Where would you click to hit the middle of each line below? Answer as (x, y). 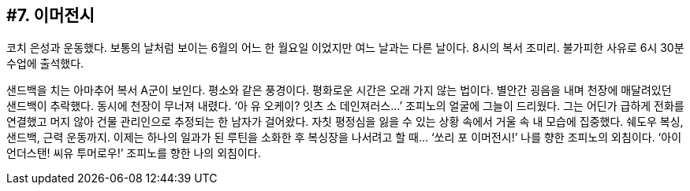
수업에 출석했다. (45, 64)
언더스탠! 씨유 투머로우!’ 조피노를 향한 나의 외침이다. (134, 153)
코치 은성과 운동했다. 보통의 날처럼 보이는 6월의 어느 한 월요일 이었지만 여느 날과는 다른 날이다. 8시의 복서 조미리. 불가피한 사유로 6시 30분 (345, 48)
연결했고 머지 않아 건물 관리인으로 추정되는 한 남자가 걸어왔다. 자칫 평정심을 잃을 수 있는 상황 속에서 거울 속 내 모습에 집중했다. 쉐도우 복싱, (345, 122)
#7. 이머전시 (50, 15)
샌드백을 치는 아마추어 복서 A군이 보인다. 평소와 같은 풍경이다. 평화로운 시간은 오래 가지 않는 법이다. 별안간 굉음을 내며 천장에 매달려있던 (339, 90)
